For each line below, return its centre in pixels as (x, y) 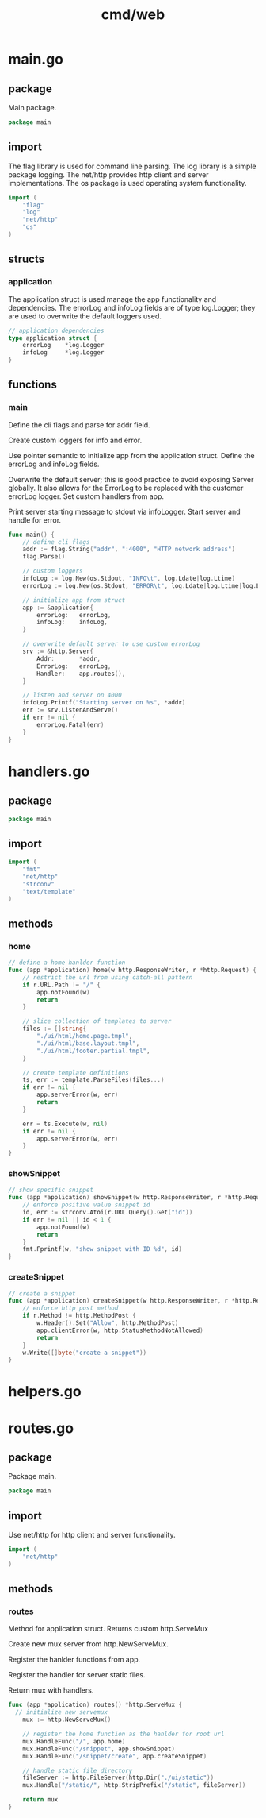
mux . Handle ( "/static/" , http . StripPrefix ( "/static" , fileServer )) (134, 1785)
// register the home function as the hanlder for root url (123, 1734)
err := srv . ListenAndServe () (70, 710)
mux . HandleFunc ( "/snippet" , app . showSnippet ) (99, 1749)
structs (27, 259)
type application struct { (53, 338)
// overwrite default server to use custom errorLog (111, 644)
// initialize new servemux (62, 1712)
